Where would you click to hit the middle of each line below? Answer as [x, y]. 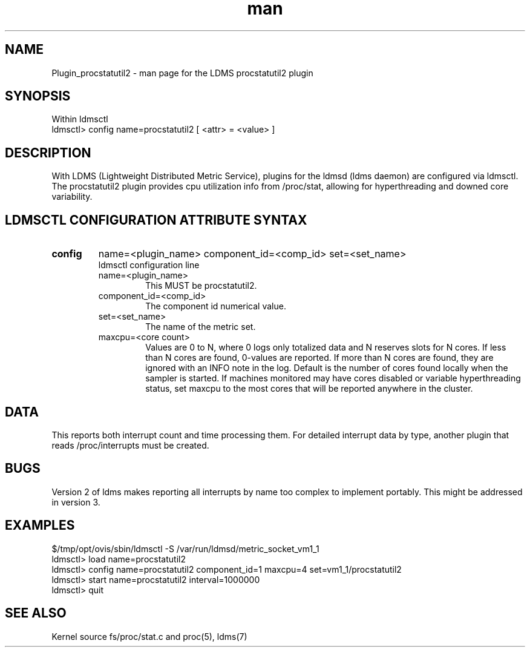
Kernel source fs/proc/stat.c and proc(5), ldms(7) [149, 636]
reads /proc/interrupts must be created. [130, 445]
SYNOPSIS [38, 96]
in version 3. [76, 502]
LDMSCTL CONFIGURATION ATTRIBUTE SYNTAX [156, 220]
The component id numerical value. [216, 306]
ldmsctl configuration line [149, 265]
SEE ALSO [36, 613]
